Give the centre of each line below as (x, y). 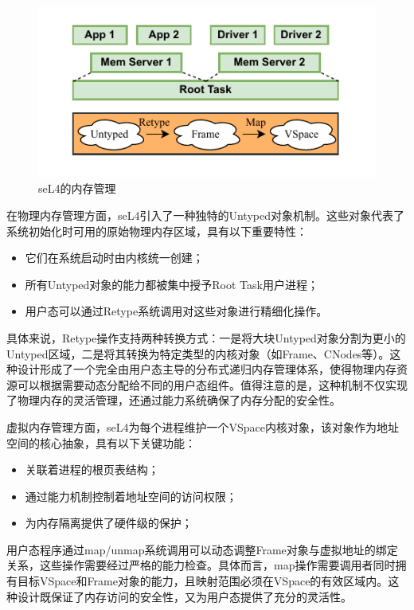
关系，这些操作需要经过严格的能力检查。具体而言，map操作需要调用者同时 (201, 565)
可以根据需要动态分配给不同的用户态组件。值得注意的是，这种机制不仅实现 (212, 384)
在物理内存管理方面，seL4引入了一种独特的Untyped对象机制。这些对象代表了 (205, 215)
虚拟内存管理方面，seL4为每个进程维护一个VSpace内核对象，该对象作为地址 (203, 426)
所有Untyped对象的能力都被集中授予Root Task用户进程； (172, 284)
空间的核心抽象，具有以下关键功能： (101, 442)
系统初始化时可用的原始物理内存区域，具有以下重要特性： (157, 231)
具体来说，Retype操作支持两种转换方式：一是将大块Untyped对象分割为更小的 (206, 337)
